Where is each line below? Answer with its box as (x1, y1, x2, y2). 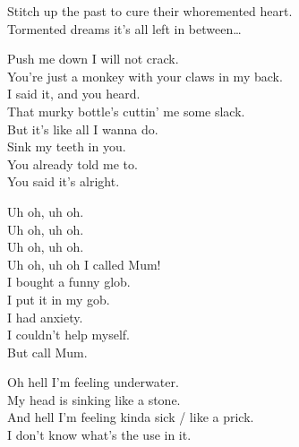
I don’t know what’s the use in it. (7, 426, 192, 444)
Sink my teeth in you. (7, 137, 126, 156)
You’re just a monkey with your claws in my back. (7, 66, 283, 85)
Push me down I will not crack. (7, 49, 179, 68)
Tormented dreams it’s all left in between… (7, 19, 242, 38)
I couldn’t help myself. (7, 325, 130, 344)
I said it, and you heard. (7, 84, 141, 103)
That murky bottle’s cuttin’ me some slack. (7, 101, 245, 120)
